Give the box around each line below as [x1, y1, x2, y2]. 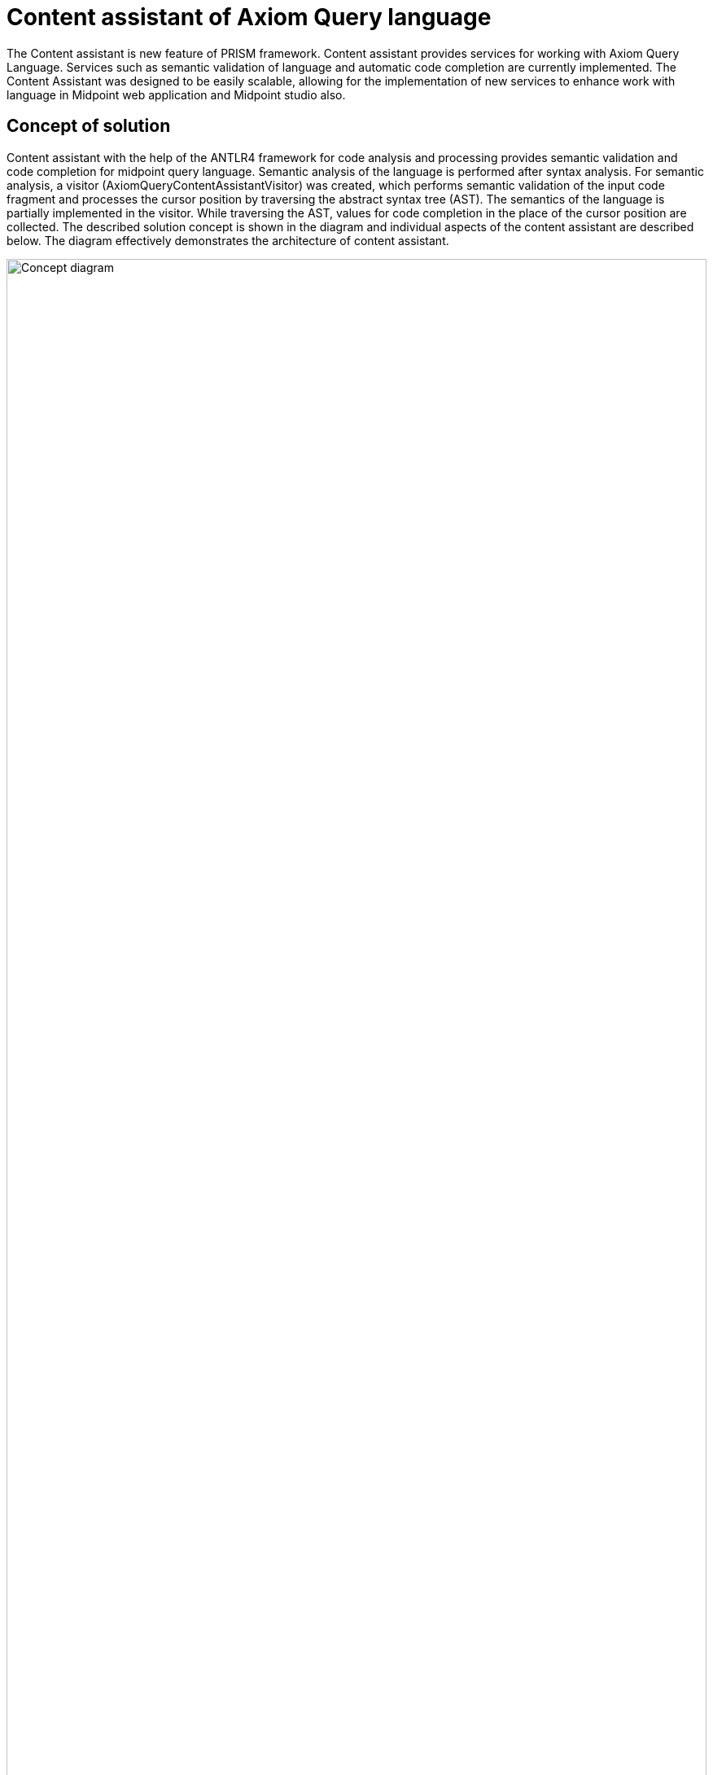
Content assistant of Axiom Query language [7, 3, 492, 31]
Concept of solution [7, 116, 171, 137]
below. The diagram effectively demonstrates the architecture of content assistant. [7, 233, 449, 248]
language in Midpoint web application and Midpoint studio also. [7, 87, 346, 102]
